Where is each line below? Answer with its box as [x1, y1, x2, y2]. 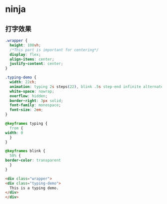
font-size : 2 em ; [9, 107, 43, 113]
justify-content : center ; [9, 61, 64, 66]
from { [9, 126, 23, 131]
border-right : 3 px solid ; [9, 98, 64, 103]
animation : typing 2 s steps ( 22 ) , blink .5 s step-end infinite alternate [9, 84, 164, 89]
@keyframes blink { [5, 149, 46, 154]
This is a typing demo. [9, 186, 59, 191]
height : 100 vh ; [9, 42, 41, 48]
